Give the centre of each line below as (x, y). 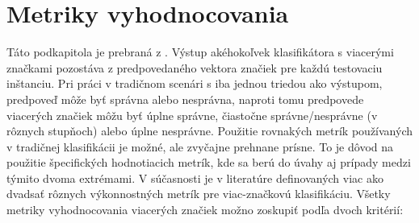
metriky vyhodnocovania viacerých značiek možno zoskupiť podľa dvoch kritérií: (205, 210)
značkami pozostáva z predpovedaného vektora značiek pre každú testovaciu (195, 67)
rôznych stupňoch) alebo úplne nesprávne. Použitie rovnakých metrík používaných (209, 131)
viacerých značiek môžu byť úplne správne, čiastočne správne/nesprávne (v (192, 115)
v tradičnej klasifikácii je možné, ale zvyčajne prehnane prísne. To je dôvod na (200, 146)
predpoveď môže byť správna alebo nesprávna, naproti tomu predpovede (185, 99)
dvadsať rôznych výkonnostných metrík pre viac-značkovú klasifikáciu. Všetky (199, 194)
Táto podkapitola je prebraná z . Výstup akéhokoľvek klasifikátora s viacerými (200, 52)
